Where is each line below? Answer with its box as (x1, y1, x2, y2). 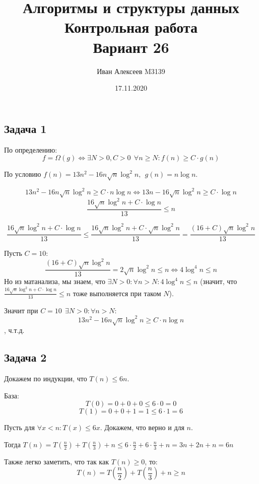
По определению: (4, 144, 57, 155)
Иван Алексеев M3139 (97, 65, 165, 76)
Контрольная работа (64, 17, 198, 37)
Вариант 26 (93, 36, 169, 57)
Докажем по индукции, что (4, 373, 87, 383)
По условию (4, 169, 41, 179)
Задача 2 (4, 350, 47, 365)
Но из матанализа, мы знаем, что (4, 276, 105, 287)
